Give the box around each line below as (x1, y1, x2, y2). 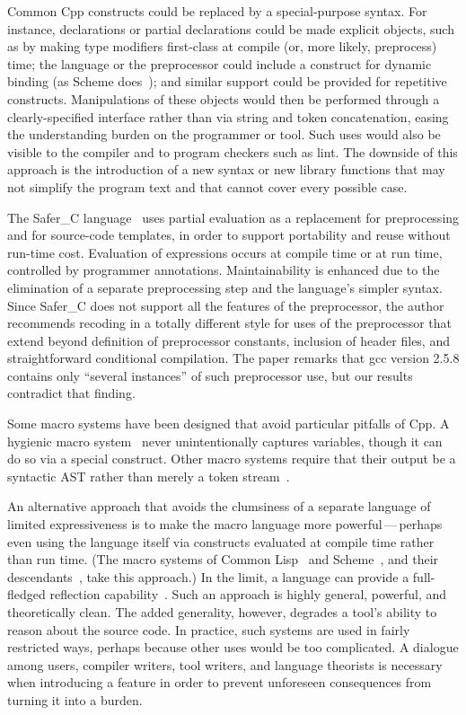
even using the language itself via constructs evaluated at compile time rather (7, 532, 435, 551)
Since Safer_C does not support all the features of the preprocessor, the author (7, 296, 444, 314)
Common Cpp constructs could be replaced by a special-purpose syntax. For (7, 2, 427, 20)
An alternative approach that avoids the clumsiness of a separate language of (7, 497, 431, 516)
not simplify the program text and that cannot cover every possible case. (7, 177, 408, 196)
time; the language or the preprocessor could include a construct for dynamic (7, 54, 432, 73)
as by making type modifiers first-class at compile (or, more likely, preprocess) (7, 37, 437, 56)
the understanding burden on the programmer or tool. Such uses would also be (7, 125, 441, 144)
